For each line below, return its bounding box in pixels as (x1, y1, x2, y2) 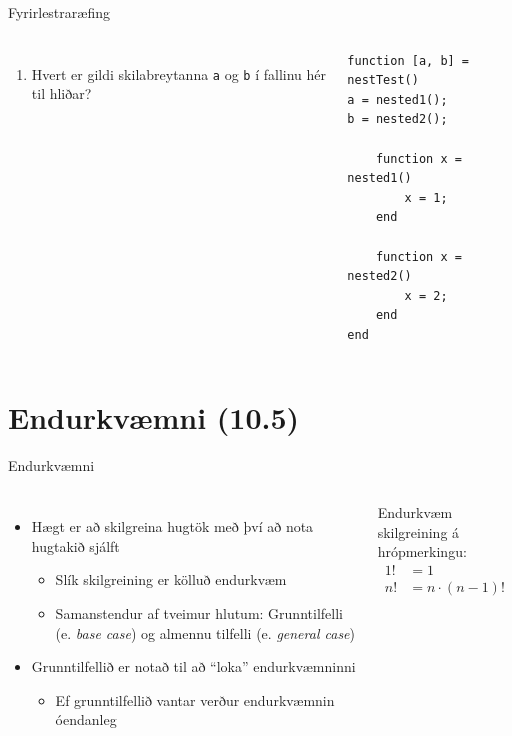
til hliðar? (31, 83, 92, 104)
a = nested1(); (347, 92, 448, 107)
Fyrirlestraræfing (8, 2, 110, 22)
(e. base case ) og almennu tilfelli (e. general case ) (55, 622, 356, 643)
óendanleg (55, 709, 117, 730)
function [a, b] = (347, 53, 470, 68)
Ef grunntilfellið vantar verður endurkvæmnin (55, 689, 335, 710)
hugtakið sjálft (31, 535, 120, 556)
